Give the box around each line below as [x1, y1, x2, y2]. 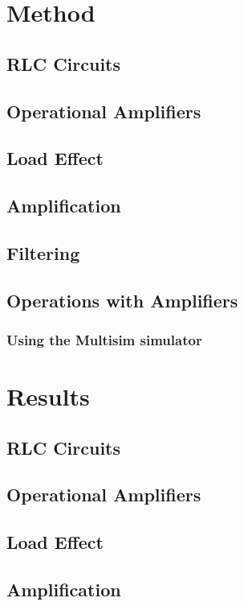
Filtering [6, 240, 80, 265]
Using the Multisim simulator [6, 329, 202, 349]
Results [6, 380, 90, 413]
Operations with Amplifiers [6, 287, 238, 312]
